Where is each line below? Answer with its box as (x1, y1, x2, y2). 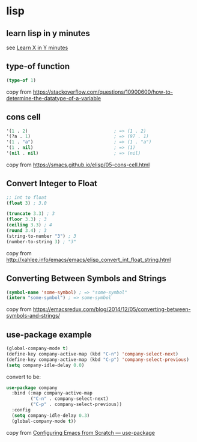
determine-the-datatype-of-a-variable (6, 94, 102, 101)
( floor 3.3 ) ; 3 (6, 216, 47, 223)
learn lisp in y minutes (6, 28, 90, 38)
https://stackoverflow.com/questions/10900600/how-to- (32, 88, 173, 95)
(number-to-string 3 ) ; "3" (6, 238, 77, 244)
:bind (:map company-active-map (11, 390, 93, 396)
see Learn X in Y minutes (6, 44, 68, 51)
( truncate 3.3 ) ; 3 (6, 211, 55, 217)
